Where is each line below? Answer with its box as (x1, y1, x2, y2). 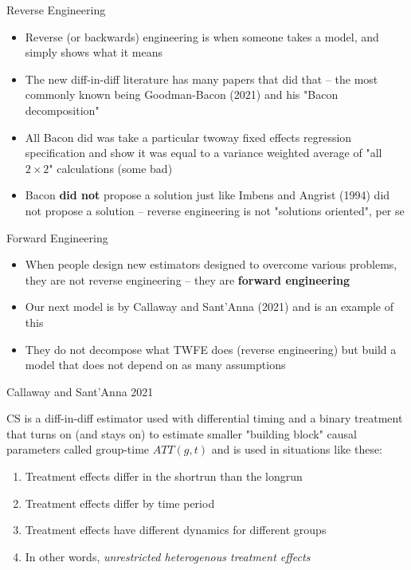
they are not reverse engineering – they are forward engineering (25, 271, 350, 288)
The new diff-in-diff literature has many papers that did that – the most (25, 70, 378, 87)
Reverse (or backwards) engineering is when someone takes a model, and (25, 28, 379, 45)
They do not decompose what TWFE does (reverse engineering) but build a (25, 340, 397, 357)
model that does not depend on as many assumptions (25, 356, 286, 373)
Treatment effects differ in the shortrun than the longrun (25, 468, 303, 485)
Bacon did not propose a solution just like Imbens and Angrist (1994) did (25, 187, 390, 203)
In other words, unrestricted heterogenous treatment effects (25, 548, 311, 564)
